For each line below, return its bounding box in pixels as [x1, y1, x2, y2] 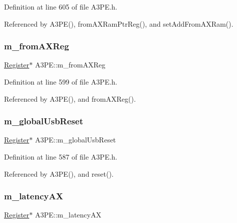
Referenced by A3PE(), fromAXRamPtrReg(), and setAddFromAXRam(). [4, 18, 233, 29]
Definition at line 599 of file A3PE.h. [4, 77, 118, 87]
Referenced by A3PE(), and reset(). [4, 168, 114, 179]
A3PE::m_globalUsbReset [35, 134, 116, 145]
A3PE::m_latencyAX [35, 209, 102, 220]
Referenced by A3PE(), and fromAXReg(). [4, 93, 136, 104]
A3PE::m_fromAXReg [35, 59, 106, 70]
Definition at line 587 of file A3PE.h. [4, 152, 118, 162]
